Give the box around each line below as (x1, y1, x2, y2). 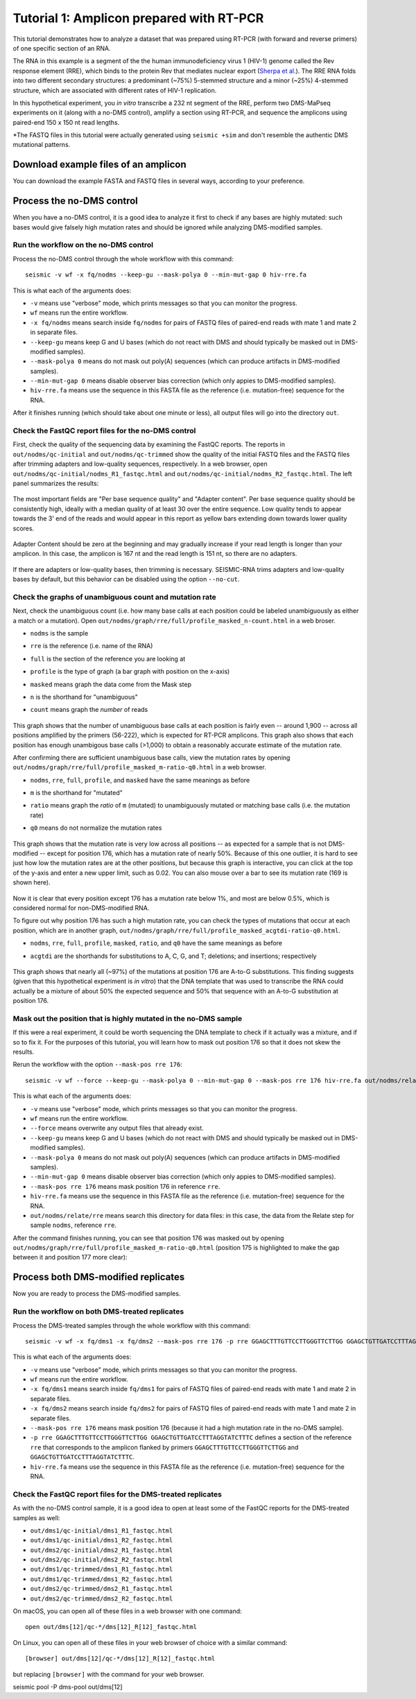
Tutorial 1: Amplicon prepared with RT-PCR (12, 10, 264, 26)
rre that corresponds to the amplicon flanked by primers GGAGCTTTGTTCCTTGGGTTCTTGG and (30, 1443, 299, 1452)
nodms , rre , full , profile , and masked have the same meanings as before (30, 776, 250, 784)
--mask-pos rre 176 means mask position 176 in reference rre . (30, 1182, 220, 1190)
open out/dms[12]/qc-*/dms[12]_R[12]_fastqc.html (25, 1623, 198, 1631)
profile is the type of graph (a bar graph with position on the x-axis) (30, 668, 230, 676)
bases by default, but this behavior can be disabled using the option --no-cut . (12, 575, 240, 584)
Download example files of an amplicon (12, 159, 187, 171)
